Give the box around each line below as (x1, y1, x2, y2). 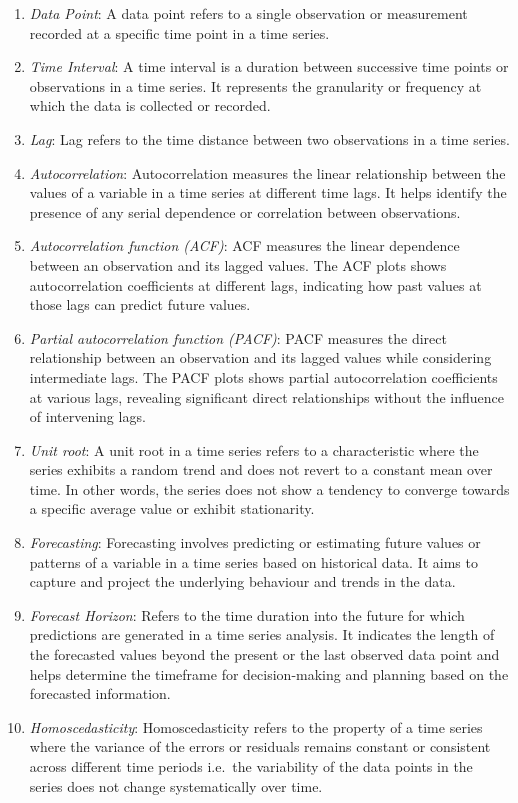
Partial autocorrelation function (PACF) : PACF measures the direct (29, 327, 447, 348)
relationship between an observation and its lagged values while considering (29, 347, 492, 368)
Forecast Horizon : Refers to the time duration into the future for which (29, 604, 465, 625)
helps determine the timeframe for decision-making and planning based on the (29, 663, 509, 684)
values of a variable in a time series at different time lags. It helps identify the (29, 182, 507, 203)
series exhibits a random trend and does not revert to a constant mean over (29, 459, 493, 480)
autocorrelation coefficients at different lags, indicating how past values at (29, 274, 482, 295)
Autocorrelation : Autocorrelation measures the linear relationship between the (29, 162, 506, 183)
